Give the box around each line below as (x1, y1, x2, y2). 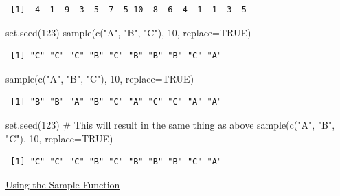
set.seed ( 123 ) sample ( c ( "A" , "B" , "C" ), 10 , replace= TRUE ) (5, 25, 251, 39)
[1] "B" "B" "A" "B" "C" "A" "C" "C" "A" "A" (10, 97, 222, 107)
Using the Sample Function (5, 177, 120, 191)
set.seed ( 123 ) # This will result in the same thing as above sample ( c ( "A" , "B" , (5, 117, 335, 131)
